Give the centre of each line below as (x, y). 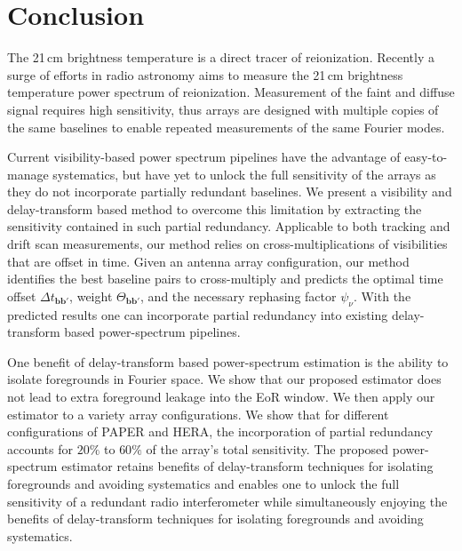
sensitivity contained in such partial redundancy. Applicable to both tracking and (229, 226)
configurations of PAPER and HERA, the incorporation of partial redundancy (220, 431)
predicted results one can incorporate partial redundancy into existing (198, 314)
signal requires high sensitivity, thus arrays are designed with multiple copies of (223, 109)
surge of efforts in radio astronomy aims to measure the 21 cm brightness (205, 74)
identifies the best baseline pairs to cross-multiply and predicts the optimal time (225, 279)
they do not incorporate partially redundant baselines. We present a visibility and (230, 192)
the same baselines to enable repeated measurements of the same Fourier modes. (226, 127)
